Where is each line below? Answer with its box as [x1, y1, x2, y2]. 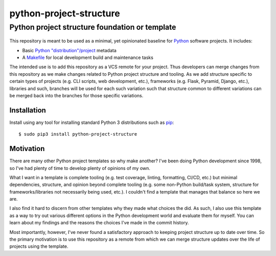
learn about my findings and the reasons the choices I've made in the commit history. [9, 220, 189, 226]
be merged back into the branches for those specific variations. [9, 92, 144, 98]
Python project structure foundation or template [9, 23, 176, 32]
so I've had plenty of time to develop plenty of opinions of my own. [9, 165, 151, 171]
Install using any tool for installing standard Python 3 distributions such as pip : [9, 119, 174, 125]
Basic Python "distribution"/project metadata [22, 47, 117, 53]
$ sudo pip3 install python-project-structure [18, 131, 137, 137]
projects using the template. [9, 243, 68, 249]
